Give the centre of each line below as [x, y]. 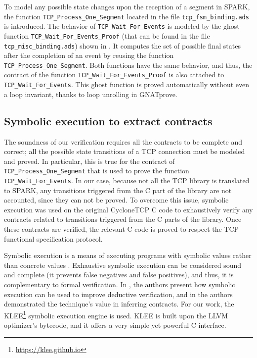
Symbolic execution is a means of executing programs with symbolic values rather [128, 255]
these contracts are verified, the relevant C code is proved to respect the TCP [122, 229]
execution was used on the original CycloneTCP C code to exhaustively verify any [128, 209]
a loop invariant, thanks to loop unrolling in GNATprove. [91, 94]
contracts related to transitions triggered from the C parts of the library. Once [123, 219]
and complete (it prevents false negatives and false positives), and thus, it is [119, 275]
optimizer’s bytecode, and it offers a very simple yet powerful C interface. [115, 325]
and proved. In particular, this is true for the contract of [89, 161]
